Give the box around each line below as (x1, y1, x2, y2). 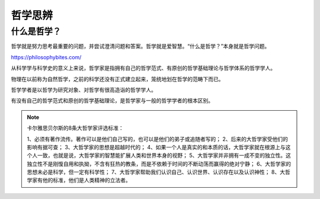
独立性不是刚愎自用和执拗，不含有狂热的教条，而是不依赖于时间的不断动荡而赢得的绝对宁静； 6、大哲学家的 (27, 160, 292, 167)
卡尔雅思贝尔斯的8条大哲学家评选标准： (27, 124, 124, 131)
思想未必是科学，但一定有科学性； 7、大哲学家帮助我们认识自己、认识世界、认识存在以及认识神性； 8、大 (27, 169, 286, 176)
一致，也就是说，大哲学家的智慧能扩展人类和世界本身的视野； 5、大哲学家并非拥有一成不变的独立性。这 (37, 152, 292, 159)
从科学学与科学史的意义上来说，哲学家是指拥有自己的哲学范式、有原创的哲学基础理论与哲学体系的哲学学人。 (11, 65, 276, 72)
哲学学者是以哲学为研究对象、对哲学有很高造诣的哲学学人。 (11, 86, 156, 93)
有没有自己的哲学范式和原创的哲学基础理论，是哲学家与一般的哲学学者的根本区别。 (11, 97, 213, 104)
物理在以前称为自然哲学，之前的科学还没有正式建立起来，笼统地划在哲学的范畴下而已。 (11, 75, 224, 82)
